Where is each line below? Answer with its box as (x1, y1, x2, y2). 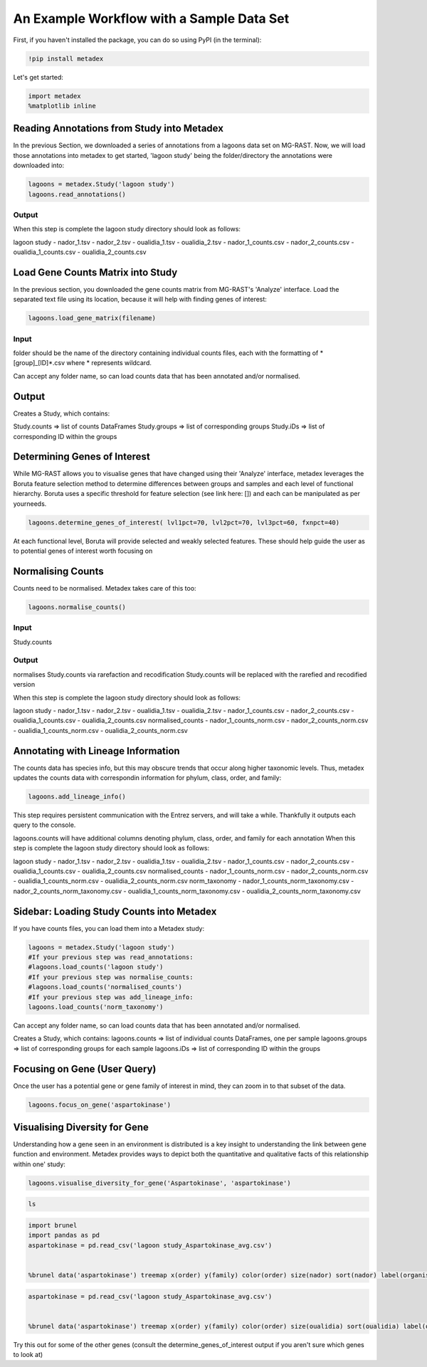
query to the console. (13, 820, 76, 829)
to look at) (13, 1351, 43, 1359)
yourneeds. (13, 499, 47, 508)
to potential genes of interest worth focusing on (13, 547, 153, 555)
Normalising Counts (13, 565, 104, 577)
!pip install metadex (28, 54, 104, 63)
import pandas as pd (28, 1231, 100, 1240)
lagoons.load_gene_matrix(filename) (28, 314, 157, 322)
